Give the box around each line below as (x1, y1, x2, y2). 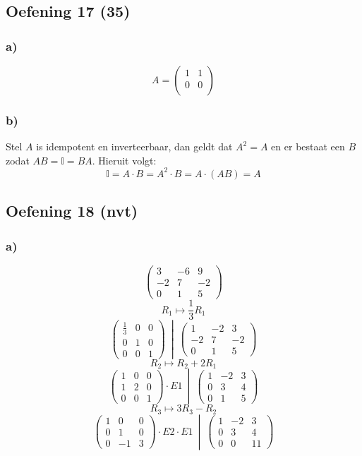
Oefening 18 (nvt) (6, 200, 138, 222)
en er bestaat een (271, 139, 345, 154)
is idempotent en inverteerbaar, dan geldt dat (36, 139, 233, 154)
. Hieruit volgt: (92, 152, 157, 167)
